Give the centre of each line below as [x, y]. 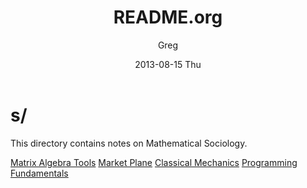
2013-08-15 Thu [168, 64]
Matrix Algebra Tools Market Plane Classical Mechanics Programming [154, 162]
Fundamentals [39, 173]
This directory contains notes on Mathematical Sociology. [129, 143]
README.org [168, 17]
